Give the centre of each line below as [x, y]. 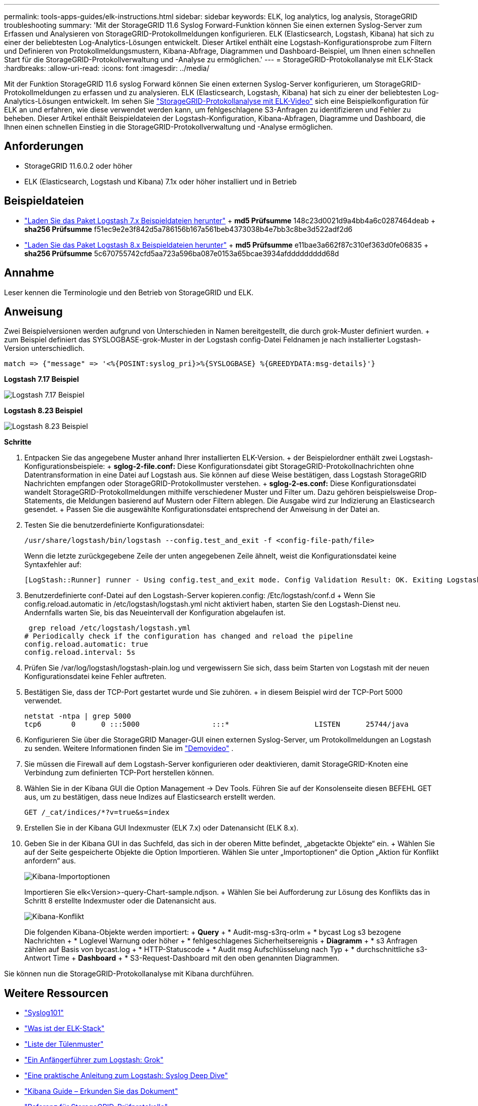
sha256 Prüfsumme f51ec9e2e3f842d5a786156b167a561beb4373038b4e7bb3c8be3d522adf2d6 [188, 229]
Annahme [29, 273]
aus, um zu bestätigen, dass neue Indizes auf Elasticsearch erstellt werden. [150, 797]
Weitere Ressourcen [56, 993]
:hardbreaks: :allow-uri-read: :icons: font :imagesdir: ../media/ [107, 68]
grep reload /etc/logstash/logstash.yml [110, 628]
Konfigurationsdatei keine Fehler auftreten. [95, 677]
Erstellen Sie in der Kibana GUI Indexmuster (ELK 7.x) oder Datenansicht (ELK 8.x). [162, 828]
